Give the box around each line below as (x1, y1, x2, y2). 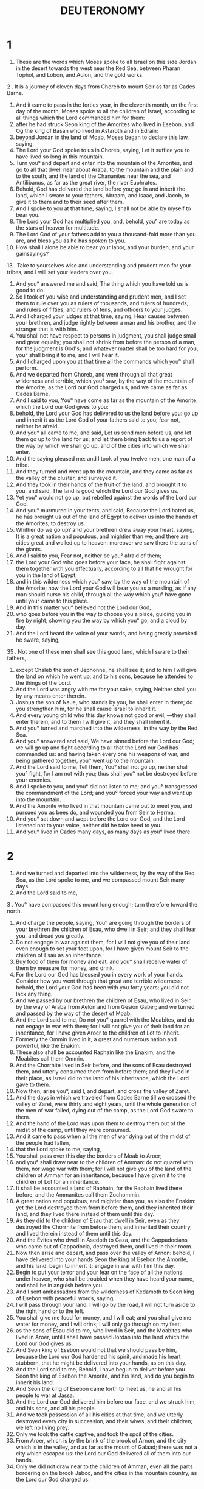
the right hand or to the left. (15, 1307, 85, 1315)
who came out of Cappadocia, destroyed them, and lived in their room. (15, 1242, 193, 1250)
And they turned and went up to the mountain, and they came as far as (15, 467, 193, 475)
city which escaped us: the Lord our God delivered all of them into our (15, 1449, 191, 1457)
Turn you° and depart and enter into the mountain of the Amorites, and (15, 159, 193, 166)
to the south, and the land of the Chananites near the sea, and (15, 172, 171, 180)
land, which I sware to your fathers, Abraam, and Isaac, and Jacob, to (15, 191, 190, 199)
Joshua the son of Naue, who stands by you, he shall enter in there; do (15, 698, 193, 706)
